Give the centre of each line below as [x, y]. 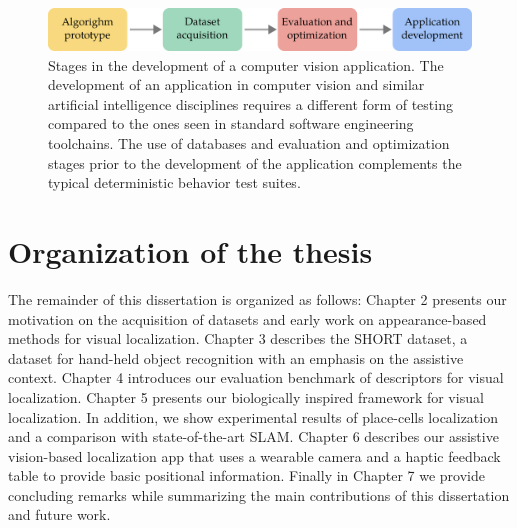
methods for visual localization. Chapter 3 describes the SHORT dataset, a [238, 338]
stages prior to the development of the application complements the [255, 162]
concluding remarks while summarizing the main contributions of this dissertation [259, 494]
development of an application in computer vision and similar [236, 84]
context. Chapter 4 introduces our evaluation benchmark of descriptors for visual [256, 377]
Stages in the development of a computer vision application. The [246, 64]
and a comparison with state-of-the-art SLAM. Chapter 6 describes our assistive [253, 436]
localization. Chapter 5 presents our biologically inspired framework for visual [246, 396]
